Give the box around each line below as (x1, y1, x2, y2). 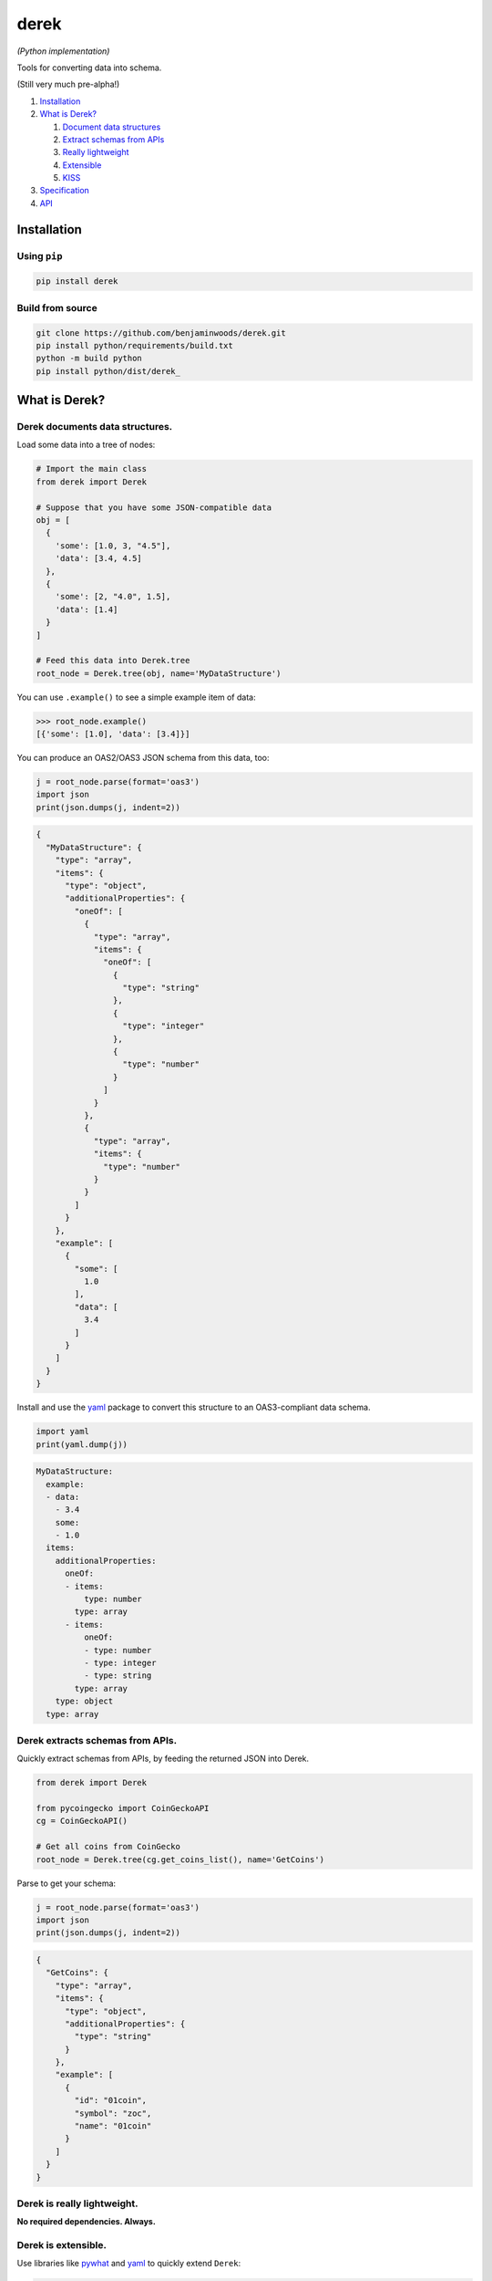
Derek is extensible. (16, 2239, 107, 2252)
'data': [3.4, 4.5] (55, 553, 143, 564)
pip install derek (36, 276, 118, 286)
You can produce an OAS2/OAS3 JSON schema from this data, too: (16, 753, 270, 764)
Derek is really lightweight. (16, 2197, 138, 2210)
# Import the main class (36, 463, 148, 474)
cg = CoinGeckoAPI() (36, 1816, 128, 1827)
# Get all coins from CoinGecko (36, 1841, 181, 1852)
